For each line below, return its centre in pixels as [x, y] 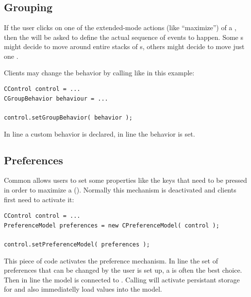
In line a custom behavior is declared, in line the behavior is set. [100, 133]
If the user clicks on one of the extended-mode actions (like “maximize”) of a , [120, 27]
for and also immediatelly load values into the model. [83, 289]
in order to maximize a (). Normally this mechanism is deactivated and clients [120, 189]
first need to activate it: [39, 199]
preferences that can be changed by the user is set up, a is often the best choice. [123, 270]
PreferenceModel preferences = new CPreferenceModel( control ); [112, 225]
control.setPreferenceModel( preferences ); [77, 244]
